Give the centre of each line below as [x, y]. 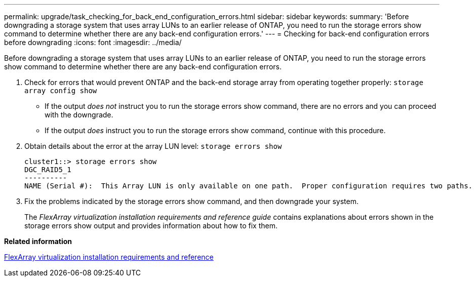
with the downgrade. [79, 115]
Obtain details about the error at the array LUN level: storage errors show [153, 146]
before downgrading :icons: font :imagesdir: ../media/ [93, 42]
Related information [38, 241]
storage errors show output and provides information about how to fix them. [151, 226]
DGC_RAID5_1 [48, 170]
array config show [61, 91]
